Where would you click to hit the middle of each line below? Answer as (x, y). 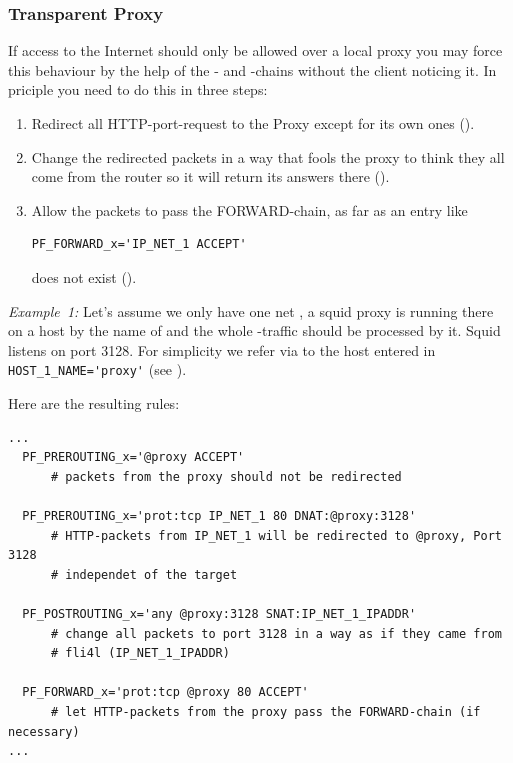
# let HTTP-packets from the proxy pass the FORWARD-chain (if (265, 711)
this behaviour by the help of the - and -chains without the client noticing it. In (252, 69)
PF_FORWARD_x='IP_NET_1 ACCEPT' (139, 244)
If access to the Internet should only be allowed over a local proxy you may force (255, 50)
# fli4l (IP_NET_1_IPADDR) (140, 653)
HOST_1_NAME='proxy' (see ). (97, 369)
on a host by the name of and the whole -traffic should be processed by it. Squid (254, 330)
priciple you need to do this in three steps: (138, 89)
